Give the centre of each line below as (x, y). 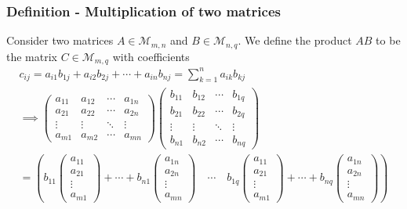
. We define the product (295, 40)
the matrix (32, 56)
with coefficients (151, 56)
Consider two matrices (60, 40)
